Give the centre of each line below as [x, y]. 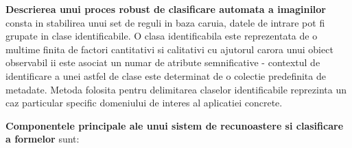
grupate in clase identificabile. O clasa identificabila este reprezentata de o [162, 36]
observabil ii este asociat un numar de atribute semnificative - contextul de [163, 62]
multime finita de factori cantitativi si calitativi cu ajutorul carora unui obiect [169, 49]
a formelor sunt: [43, 139]
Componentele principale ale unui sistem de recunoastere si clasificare [175, 125]
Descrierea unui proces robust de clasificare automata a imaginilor [166, 9]
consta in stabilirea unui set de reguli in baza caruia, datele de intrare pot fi [165, 22]
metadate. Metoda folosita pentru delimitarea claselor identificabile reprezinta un [176, 89]
